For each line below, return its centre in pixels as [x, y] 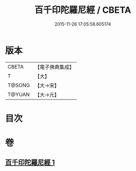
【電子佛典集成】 [55, 67]
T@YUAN [19, 94]
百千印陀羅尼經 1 [30, 162]
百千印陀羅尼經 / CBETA [83, 10]
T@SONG [19, 85]
